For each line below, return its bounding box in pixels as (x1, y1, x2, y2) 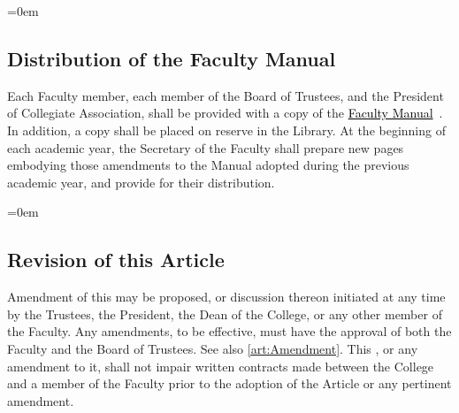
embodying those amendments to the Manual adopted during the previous (7, 156, 409, 174)
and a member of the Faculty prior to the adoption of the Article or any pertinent (7, 374, 452, 393)
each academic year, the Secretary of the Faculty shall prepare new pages (7, 138, 404, 157)
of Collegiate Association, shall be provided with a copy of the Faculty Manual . (7, 103, 443, 122)
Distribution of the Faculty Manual (7, 44, 336, 72)
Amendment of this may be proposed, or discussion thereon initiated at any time (7, 287, 446, 306)
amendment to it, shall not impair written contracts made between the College (7, 356, 434, 375)
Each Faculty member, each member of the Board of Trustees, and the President (7, 86, 444, 104)
